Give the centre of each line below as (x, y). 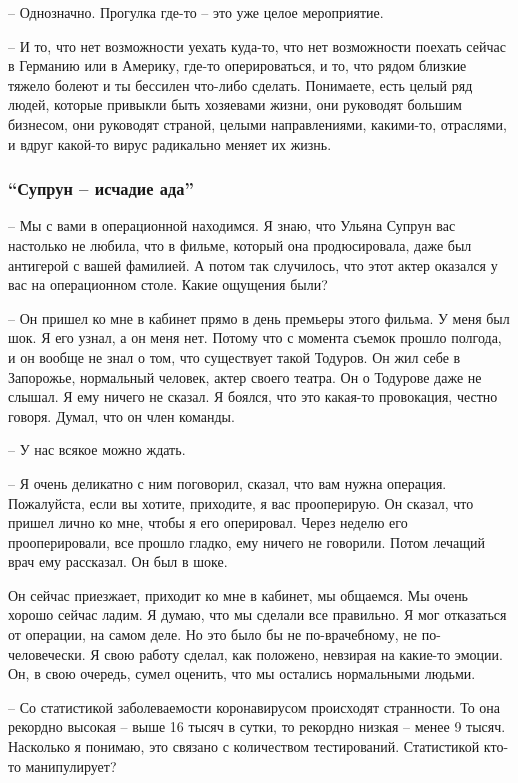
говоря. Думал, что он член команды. (121, 415)
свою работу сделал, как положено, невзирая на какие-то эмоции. (303, 653)
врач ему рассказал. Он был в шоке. (118, 561)
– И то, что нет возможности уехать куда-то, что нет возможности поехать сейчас (257, 45)
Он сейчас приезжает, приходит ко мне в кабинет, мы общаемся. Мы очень (238, 594)
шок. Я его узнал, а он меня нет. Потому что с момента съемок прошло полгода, (255, 337)
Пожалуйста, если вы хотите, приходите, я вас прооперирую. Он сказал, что (241, 502)
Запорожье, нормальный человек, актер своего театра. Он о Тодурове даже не (245, 376)
